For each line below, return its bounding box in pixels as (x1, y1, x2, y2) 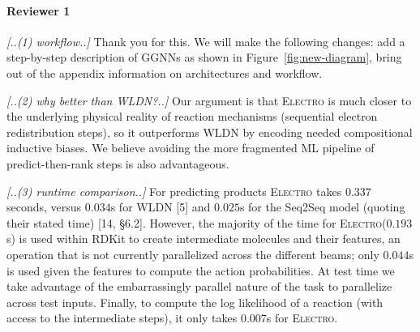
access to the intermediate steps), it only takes (6, 309, 238, 326)
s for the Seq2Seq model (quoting (239, 198, 405, 215)
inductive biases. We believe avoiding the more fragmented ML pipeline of (6, 139, 375, 156)
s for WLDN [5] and (110, 198, 211, 215)
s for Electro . (266, 309, 338, 326)
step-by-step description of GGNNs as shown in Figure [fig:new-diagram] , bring (6, 49, 402, 66)
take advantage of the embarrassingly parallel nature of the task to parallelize (6, 278, 392, 295)
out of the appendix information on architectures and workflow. (6, 64, 323, 81)
